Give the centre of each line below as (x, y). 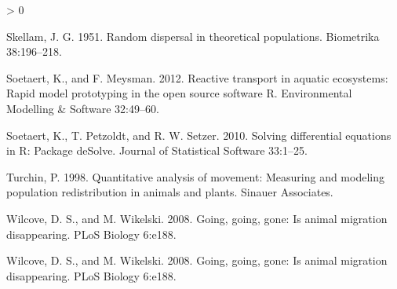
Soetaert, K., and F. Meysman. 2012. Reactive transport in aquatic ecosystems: (197, 77)
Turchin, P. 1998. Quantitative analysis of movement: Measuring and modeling (195, 176)
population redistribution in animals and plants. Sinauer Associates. (170, 192)
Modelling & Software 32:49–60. (83, 108)
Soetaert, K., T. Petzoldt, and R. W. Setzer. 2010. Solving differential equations (199, 135)
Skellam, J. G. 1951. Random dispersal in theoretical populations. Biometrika (193, 36)
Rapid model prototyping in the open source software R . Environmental (179, 93)
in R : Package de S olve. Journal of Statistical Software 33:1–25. (157, 150)
